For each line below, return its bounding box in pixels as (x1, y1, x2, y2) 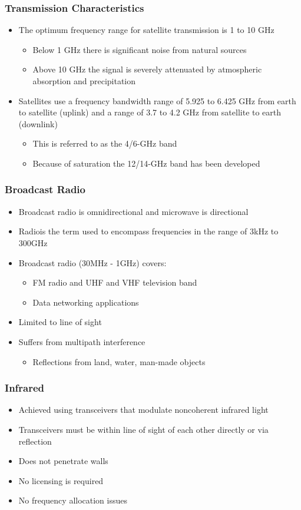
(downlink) (18, 117, 58, 130)
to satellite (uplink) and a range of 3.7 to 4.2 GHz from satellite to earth (18, 106, 282, 118)
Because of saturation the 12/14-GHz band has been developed (32, 157, 260, 169)
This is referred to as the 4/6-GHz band (32, 137, 177, 150)
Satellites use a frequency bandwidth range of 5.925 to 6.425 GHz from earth (18, 94, 296, 107)
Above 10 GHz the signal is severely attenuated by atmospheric (32, 63, 262, 75)
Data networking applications (32, 296, 139, 308)
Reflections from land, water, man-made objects (32, 355, 206, 367)
